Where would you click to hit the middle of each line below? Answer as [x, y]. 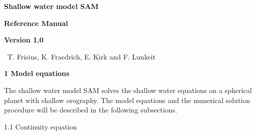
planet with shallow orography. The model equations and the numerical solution [127, 100]
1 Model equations [37, 73]
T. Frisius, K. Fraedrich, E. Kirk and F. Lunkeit [81, 56]
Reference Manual [36, 23]
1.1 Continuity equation [41, 126]
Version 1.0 [24, 40]
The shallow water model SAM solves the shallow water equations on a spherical [128, 90]
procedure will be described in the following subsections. [91, 110]
